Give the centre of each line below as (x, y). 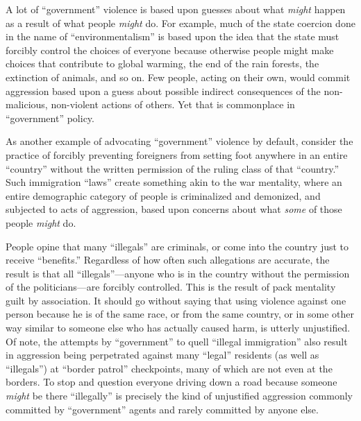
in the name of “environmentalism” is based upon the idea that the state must (173, 36)
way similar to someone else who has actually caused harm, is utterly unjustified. (178, 328)
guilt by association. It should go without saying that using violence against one (176, 300)
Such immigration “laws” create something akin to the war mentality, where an (174, 182)
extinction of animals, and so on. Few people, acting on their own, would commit (178, 77)
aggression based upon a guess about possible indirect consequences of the (163, 91)
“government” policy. (50, 118)
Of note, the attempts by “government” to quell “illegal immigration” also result (177, 341)
